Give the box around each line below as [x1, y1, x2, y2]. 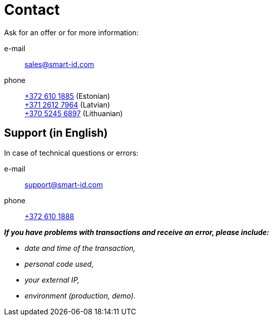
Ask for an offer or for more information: [4, 28, 139, 37]
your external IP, [25, 275, 80, 284]
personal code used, [25, 259, 94, 268]
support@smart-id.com [25, 180, 103, 189]
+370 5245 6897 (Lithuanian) [25, 109, 123, 118]
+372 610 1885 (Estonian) [25, 91, 110, 100]
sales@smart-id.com [25, 59, 95, 69]
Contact [4, 1, 60, 18]
